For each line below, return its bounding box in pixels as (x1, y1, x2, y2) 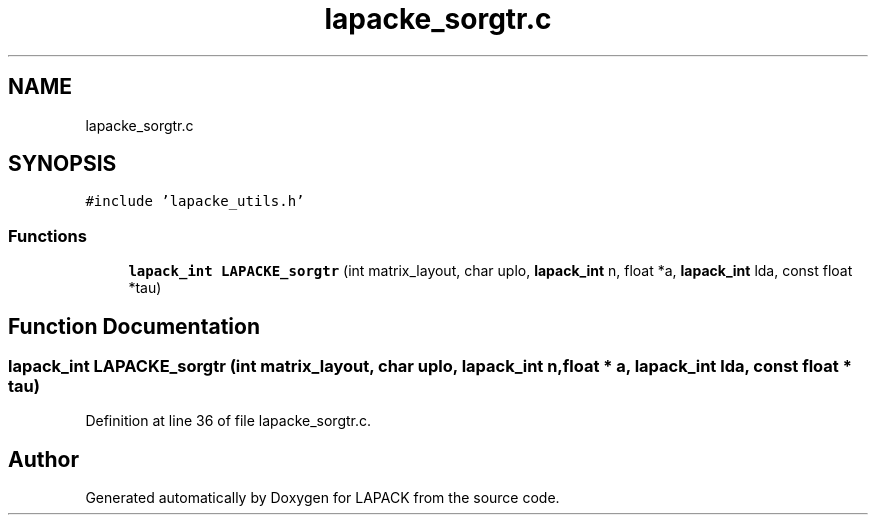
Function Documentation (8, 313, 260, 339)
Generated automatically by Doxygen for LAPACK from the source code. (85, 489, 560, 507)
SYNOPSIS (8, 151, 117, 177)
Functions (8, 225, 87, 246)
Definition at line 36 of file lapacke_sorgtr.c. (85, 412, 372, 430)
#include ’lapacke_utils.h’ (85, 193, 305, 210)
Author (8, 446, 79, 472)
